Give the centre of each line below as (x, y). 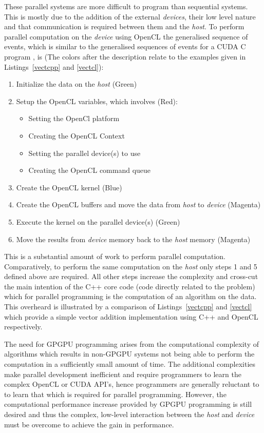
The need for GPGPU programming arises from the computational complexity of (132, 343)
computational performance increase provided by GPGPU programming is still (128, 404)
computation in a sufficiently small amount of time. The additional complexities (130, 364)
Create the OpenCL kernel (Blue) (69, 187)
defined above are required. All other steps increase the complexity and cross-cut (131, 276)
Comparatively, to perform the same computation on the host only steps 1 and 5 (131, 266)
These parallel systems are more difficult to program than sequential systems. (126, 6)
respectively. (23, 327)
